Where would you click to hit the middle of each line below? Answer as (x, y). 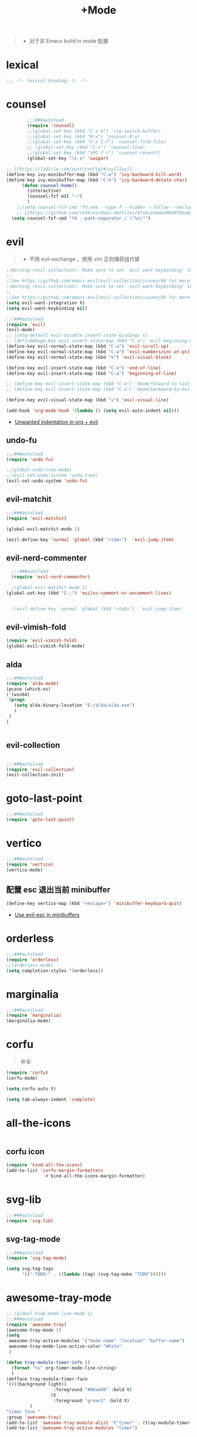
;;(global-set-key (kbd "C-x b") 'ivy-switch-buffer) (94, 131)
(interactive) (44, 191)
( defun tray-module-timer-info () (48, 1362)
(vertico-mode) (25, 870)
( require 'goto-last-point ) (40, 820)
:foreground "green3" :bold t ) (91, 1401)
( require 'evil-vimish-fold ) (42, 641)
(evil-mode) (21, 330)
